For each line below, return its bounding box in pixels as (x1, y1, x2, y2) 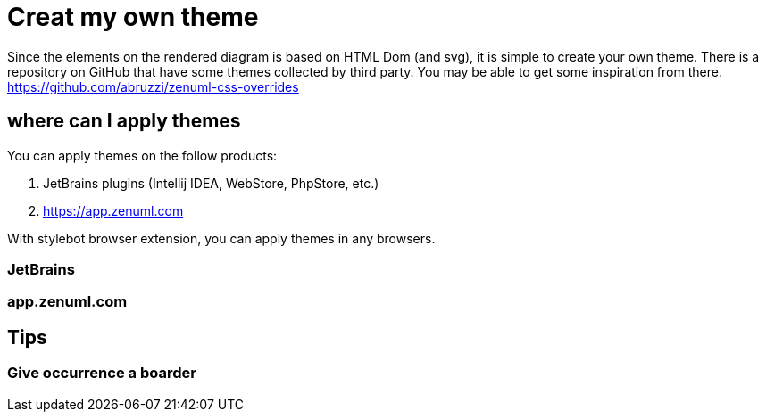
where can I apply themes (7, 110, 241, 133)
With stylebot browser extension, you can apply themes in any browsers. (7, 230, 436, 246)
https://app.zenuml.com (43, 202, 184, 218)
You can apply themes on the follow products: (7, 147, 278, 163)
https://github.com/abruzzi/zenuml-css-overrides (7, 78, 299, 94)
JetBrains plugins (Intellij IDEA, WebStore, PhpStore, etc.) (43, 175, 379, 191)
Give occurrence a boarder (7, 364, 196, 382)
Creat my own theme (7, 2, 259, 32)
